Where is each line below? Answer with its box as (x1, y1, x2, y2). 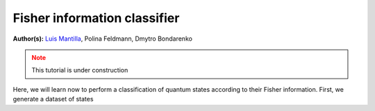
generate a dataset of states (12, 95, 94, 103)
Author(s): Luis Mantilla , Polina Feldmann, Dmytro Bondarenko (12, 34, 192, 43)
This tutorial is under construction (31, 66, 128, 74)
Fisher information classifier (12, 10, 180, 26)
